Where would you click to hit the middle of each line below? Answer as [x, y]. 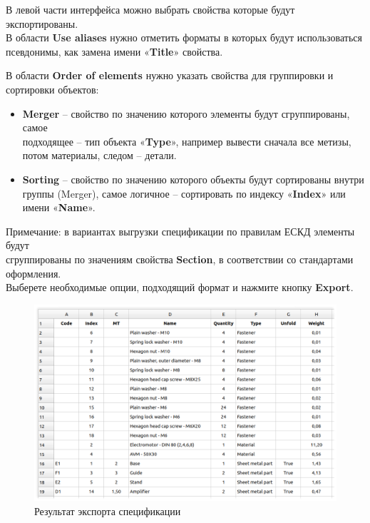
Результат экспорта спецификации [108, 511]
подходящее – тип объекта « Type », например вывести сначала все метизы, [187, 141]
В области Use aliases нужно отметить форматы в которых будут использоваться [184, 37]
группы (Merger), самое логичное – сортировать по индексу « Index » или [184, 193]
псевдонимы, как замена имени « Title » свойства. [114, 51]
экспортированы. [42, 23]
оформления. [34, 273]
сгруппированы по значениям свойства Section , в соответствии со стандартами [180, 259]
